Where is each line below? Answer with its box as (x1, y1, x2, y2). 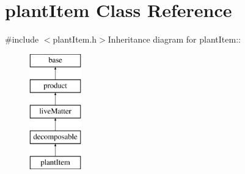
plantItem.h (53, 33, 97, 46)
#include (5, 33, 39, 46)
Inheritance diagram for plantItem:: (108, 33, 241, 46)
